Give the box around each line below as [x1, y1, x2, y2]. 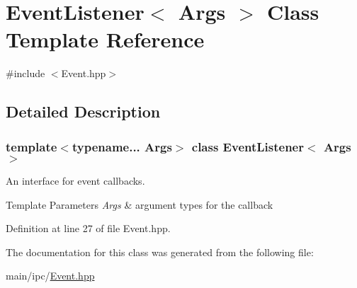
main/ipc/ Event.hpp [6, 268, 95, 283]
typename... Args [72, 137, 172, 155]
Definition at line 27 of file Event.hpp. [6, 221, 171, 236]
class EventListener [191, 137, 304, 155]
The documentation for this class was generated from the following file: [6, 244, 314, 259]
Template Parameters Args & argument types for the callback [6, 197, 273, 212]
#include [6, 66, 45, 81]
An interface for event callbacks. [6, 173, 145, 188]
